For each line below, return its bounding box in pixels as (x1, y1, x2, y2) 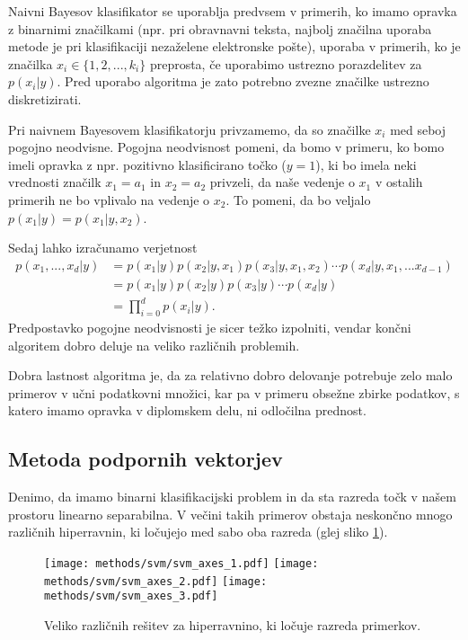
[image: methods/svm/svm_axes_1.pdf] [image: (44, 557, 319, 571)
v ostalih (375, 173, 423, 191)
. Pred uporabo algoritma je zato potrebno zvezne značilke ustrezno (57, 72, 429, 91)
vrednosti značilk (8, 173, 102, 191)
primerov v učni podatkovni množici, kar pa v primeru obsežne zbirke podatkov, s (8, 383, 460, 402)
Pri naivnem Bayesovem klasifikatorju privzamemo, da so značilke (8, 120, 371, 138)
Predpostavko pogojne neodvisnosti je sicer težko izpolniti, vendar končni (8, 318, 411, 337)
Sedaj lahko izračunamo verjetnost (8, 238, 198, 257)
